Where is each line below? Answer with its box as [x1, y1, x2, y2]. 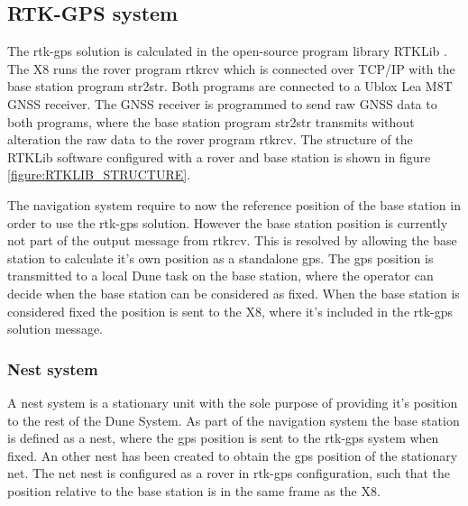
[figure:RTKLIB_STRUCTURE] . [7, 165, 191, 184]
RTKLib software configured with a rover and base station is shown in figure [7, 147, 431, 166]
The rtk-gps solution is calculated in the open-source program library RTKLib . [7, 41, 447, 60]
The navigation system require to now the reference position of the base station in [7, 195, 461, 214]
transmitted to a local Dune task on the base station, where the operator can [7, 266, 434, 285]
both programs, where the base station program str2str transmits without [7, 112, 415, 131]
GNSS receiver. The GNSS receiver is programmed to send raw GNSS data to [7, 94, 437, 113]
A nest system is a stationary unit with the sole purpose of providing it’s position [7, 392, 458, 411]
